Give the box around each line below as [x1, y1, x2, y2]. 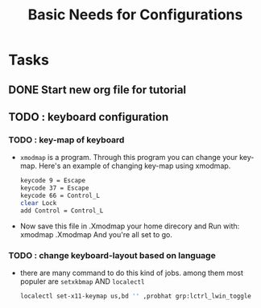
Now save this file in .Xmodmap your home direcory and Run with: [19, 221, 240, 231]
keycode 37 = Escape [19, 184, 89, 192]
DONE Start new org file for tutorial [8, 83, 187, 97]
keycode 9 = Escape [19, 177, 86, 185]
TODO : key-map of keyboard [8, 134, 125, 146]
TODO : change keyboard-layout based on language [8, 249, 216, 261]
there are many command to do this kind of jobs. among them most [19, 268, 244, 277]
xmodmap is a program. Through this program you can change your [19, 153, 238, 162]
